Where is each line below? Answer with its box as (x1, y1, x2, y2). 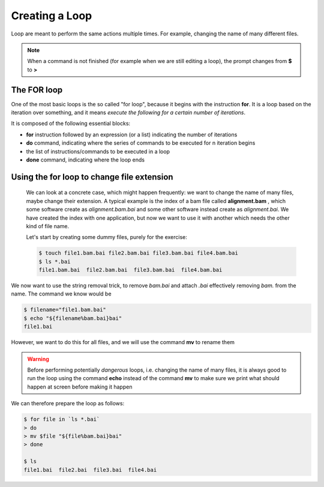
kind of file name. (26, 222, 70, 229)
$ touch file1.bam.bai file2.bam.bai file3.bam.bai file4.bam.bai (38, 250, 238, 256)
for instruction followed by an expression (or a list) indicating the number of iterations (26, 131, 238, 138)
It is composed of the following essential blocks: (11, 120, 131, 127)
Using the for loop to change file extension (11, 172, 173, 182)
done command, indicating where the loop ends (26, 156, 145, 163)
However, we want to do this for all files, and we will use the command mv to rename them (11, 339, 235, 346)
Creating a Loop (11, 9, 92, 22)
